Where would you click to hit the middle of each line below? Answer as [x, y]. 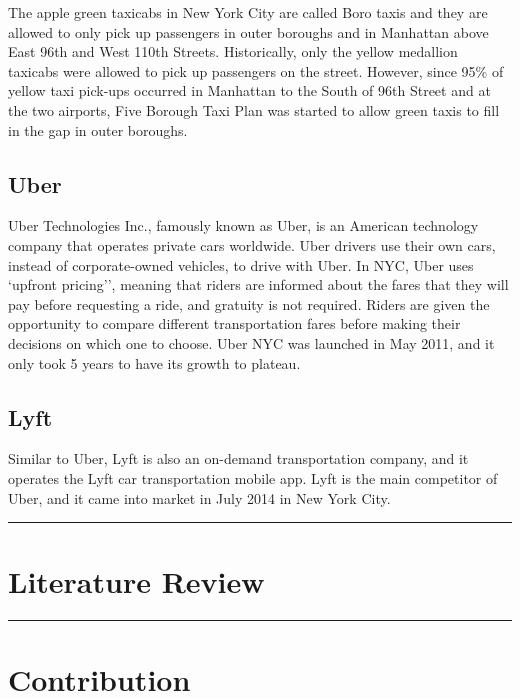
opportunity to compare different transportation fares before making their [234, 323]
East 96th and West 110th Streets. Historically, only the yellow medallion [233, 51]
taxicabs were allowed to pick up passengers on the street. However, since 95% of [256, 70]
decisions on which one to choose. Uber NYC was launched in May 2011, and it [251, 342]
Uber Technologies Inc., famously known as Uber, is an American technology [243, 225]
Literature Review [136, 581]
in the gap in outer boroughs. [98, 129]
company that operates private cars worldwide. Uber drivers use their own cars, [252, 244]
